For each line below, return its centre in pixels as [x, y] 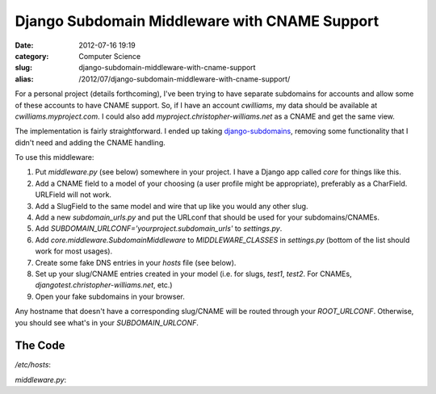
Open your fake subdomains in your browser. [110, 296]
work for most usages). [74, 251]
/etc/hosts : [33, 365]
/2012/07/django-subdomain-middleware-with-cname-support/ [184, 79]
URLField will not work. [73, 195]
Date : [24, 45]
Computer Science [110, 56]
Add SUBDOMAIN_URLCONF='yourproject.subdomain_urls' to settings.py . [159, 228]
